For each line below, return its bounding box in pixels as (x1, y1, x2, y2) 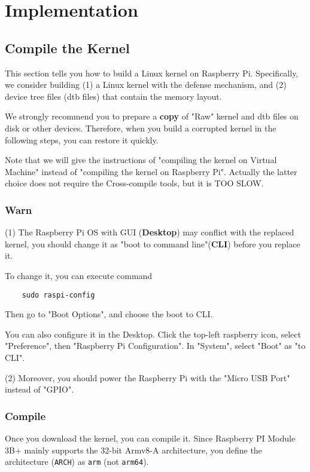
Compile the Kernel (5, 38, 130, 57)
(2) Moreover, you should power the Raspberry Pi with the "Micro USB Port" (5, 371, 290, 384)
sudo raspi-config (22, 290, 95, 299)
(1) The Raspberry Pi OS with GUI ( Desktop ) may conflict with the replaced (5, 226, 294, 238)
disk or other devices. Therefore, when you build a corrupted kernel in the (5, 121, 276, 134)
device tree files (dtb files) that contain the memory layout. (5, 90, 222, 102)
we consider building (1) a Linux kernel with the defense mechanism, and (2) (5, 78, 287, 91)
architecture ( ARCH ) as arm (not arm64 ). (5, 455, 149, 468)
